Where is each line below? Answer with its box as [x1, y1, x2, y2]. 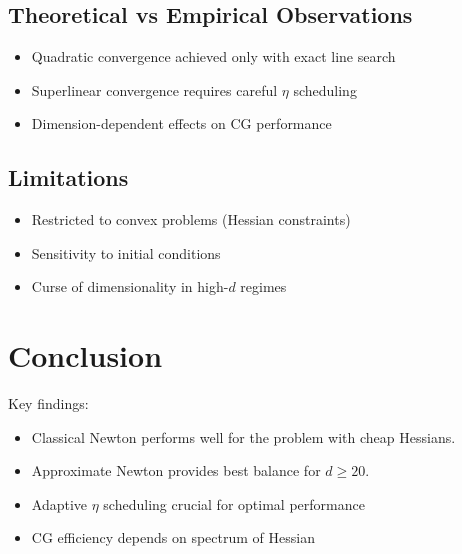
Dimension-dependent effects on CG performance [31, 113, 332, 134]
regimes [240, 276, 287, 297]
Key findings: [8, 393, 89, 414]
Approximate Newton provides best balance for [31, 460, 321, 481]
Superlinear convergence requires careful [31, 79, 278, 100]
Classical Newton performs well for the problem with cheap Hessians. [31, 426, 456, 447]
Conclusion [8, 335, 163, 376]
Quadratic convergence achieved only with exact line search [31, 46, 396, 67]
